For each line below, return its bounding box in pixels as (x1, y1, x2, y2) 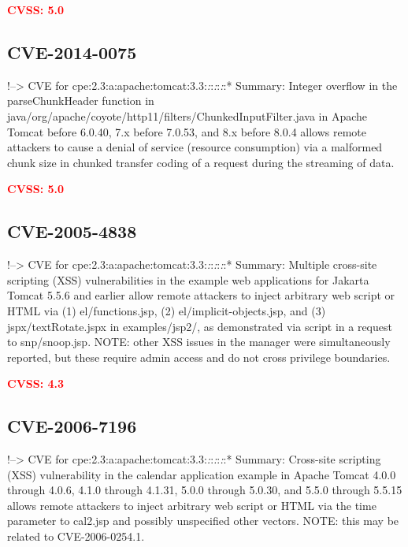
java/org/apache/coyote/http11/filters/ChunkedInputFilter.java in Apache (7, 107, 367, 124)
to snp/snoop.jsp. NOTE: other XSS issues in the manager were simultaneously (7, 333, 391, 350)
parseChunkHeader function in (7, 92, 154, 109)
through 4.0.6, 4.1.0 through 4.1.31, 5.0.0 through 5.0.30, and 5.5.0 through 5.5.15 (7, 482, 402, 498)
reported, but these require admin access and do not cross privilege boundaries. (7, 348, 391, 365)
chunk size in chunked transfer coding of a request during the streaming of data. (7, 154, 395, 170)
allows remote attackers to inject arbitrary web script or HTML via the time (7, 497, 376, 513)
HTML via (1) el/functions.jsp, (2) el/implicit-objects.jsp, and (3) (7, 302, 326, 318)
